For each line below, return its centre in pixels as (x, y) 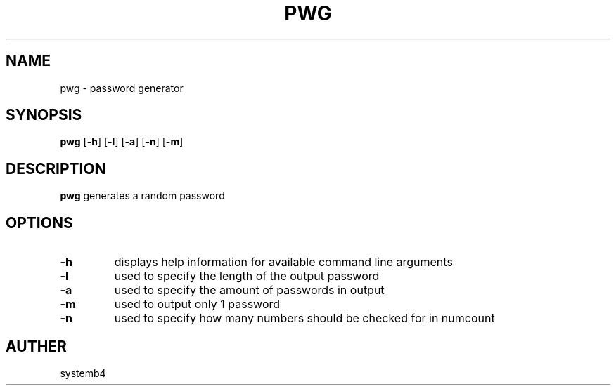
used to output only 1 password (197, 304)
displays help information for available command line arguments (283, 262)
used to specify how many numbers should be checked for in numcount (304, 318)
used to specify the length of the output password (247, 276)
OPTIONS (39, 223)
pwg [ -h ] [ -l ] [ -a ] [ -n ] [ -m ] (122, 142)
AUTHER (36, 346)
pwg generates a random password (142, 196)
